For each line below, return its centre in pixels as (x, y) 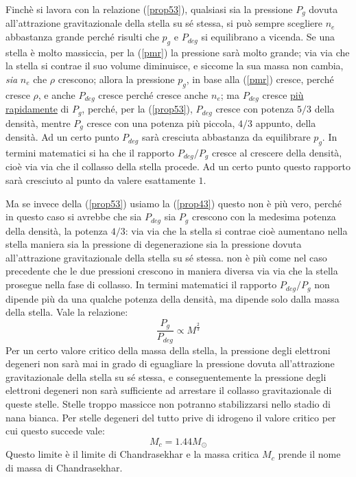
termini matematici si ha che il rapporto (90, 152)
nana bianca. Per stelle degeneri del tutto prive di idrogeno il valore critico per (171, 417)
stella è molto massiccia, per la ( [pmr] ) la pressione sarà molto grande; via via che (178, 52)
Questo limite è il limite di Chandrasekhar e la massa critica (132, 454)
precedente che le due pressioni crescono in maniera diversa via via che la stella (172, 271)
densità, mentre (38, 123)
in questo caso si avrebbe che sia (74, 217)
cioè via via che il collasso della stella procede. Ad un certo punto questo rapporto (178, 166)
